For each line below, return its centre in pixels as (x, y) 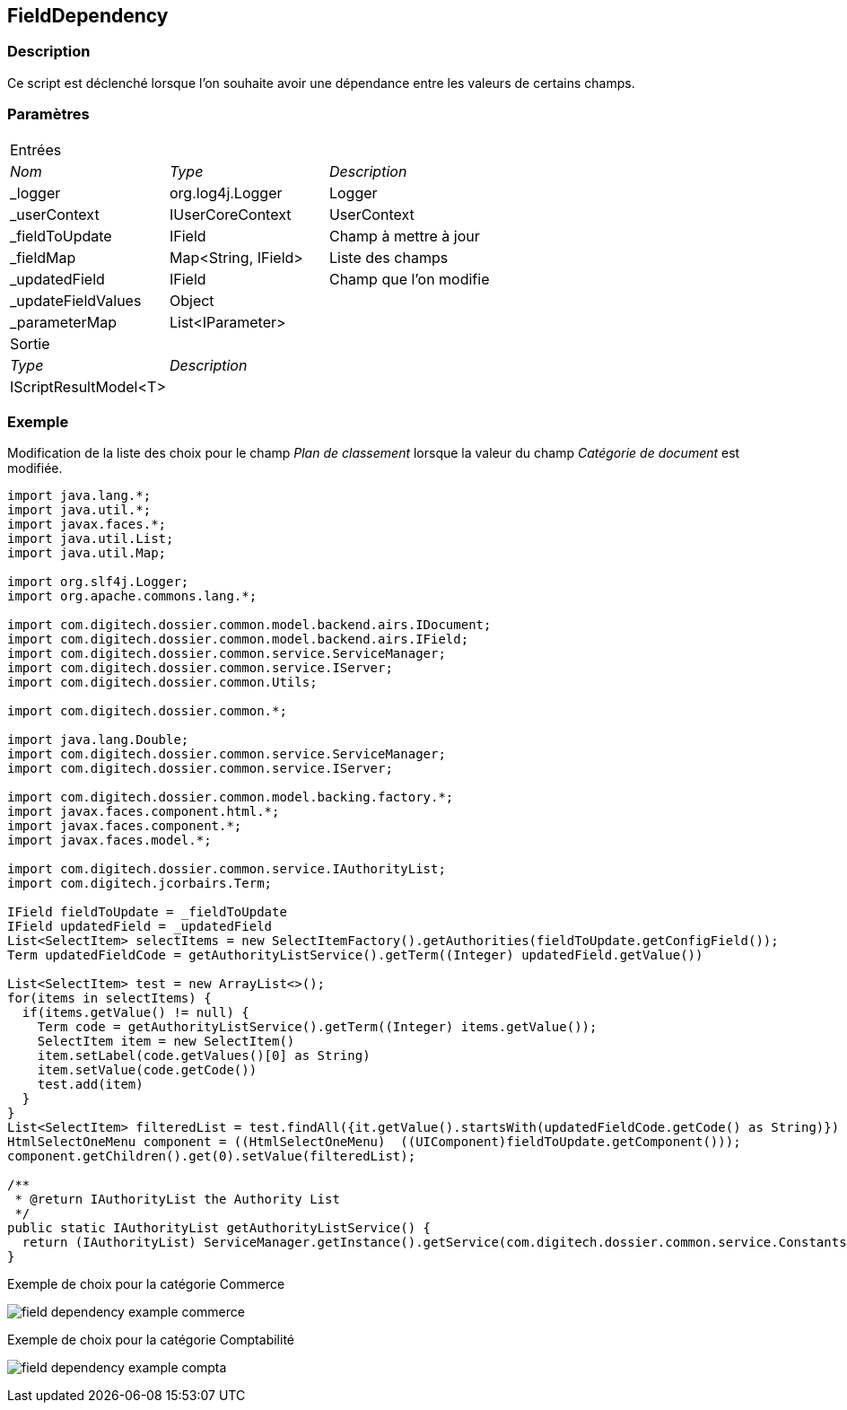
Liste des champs (389, 257)
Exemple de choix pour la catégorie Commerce (146, 1284)
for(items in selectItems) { (109, 998)
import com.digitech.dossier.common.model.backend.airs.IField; (238, 639)
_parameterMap (64, 322)
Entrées (36, 149)
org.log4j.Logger (226, 193)
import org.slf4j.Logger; (98, 582)
